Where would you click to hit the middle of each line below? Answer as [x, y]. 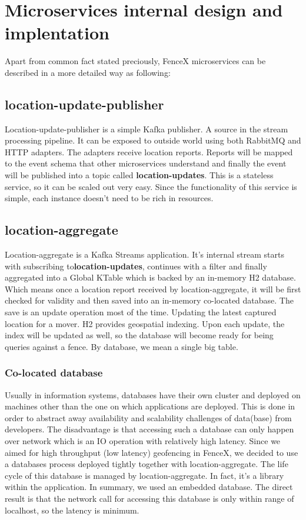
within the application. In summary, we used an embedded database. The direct [149, 487]
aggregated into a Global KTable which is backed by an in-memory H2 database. [150, 277]
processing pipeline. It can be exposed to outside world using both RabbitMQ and [153, 140]
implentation [57, 33]
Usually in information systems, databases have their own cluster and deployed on [153, 394]
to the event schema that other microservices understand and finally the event [146, 163]
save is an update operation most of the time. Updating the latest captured [141, 312]
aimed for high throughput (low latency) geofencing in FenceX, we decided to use [152, 452]
